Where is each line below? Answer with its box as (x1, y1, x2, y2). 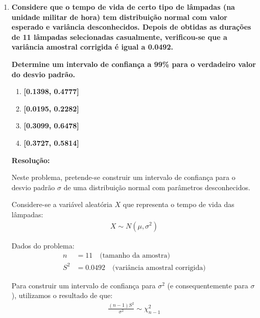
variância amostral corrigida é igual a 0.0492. (11, 41, 173, 52)
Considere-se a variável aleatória (11, 199, 112, 210)
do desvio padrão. (11, 69, 75, 79)
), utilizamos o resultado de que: (11, 290, 113, 301)
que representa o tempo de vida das (123, 199, 234, 210)
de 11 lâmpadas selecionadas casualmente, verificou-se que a (11, 31, 227, 42)
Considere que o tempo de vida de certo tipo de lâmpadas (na (11, 2, 235, 12)
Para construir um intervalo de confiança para (11, 280, 156, 290)
